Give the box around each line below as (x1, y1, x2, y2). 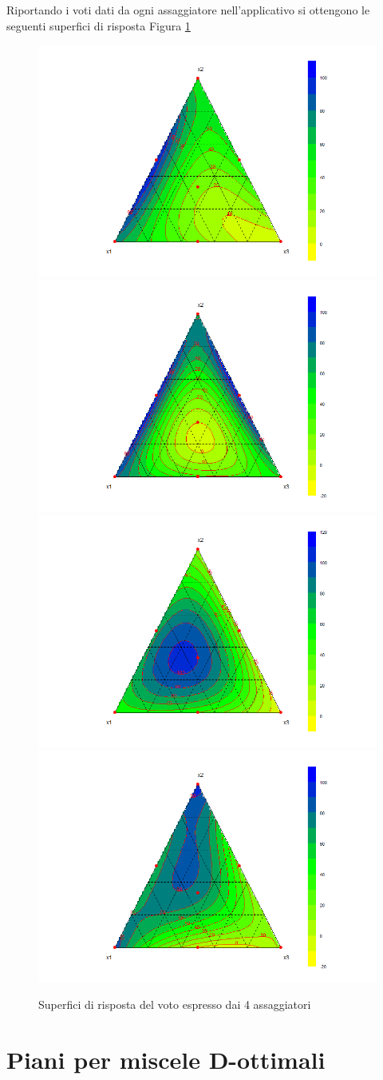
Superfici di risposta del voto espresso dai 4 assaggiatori (38, 996, 311, 1013)
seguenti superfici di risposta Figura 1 (6, 17, 191, 34)
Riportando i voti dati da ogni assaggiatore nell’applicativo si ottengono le (6, 2, 370, 18)
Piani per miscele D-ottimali (6, 1043, 326, 1076)
